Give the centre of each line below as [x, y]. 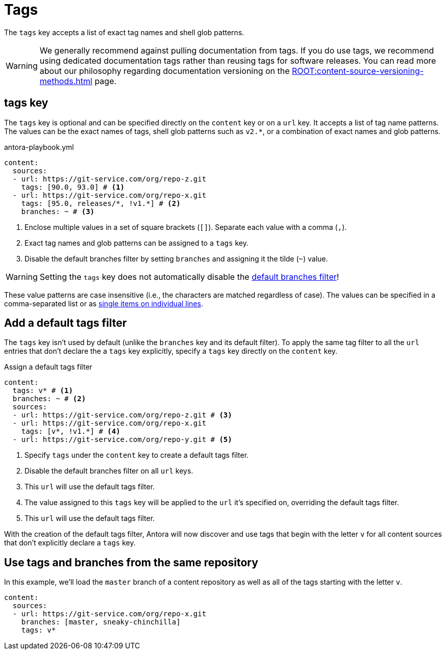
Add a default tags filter [66, 323]
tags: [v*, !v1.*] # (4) [71, 431]
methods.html [66, 81]
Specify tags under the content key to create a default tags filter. [137, 455]
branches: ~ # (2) [49, 399]
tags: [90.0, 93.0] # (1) [73, 187]
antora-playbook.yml [39, 147]
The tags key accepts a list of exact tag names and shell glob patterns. [124, 32]
